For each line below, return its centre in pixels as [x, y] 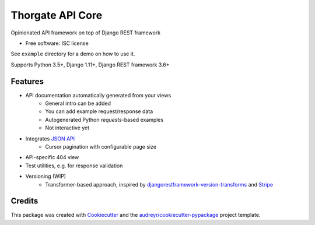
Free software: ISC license [57, 43]
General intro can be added [78, 103]
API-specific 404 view [52, 157]
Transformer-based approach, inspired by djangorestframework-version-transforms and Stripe [159, 184]
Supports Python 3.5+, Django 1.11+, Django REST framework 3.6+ [90, 65]
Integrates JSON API [50, 138]
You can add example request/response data [99, 111]
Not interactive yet [67, 128]
